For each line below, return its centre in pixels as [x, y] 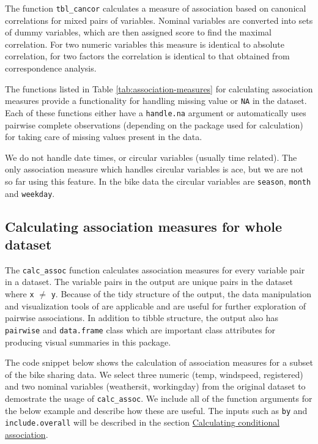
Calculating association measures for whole [144, 226]
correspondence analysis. [51, 68]
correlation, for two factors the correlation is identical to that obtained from [147, 56]
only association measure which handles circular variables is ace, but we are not [154, 169]
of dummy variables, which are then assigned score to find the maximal [138, 32]
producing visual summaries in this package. [88, 342]
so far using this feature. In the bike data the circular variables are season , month [158, 181]
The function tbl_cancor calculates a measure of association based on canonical [156, 8]
